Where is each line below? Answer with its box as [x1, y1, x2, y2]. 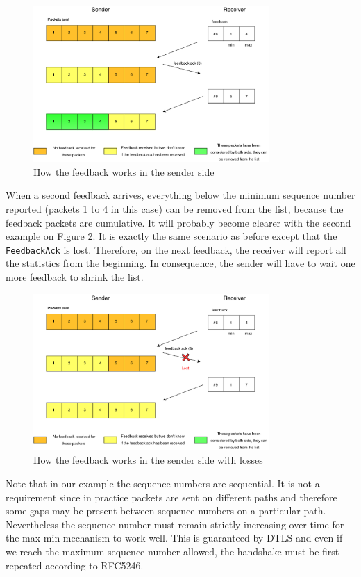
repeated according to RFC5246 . [6, 558, 144, 572]
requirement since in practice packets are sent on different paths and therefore [6, 489, 337, 504]
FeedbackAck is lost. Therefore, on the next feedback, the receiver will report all [6, 242, 346, 257]
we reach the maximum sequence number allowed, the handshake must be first [6, 544, 339, 559]
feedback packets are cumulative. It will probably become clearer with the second [6, 215, 351, 229]
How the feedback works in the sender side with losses [33, 453, 263, 467]
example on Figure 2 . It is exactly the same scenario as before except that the [6, 229, 337, 243]
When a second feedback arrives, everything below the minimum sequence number [6, 188, 355, 202]
